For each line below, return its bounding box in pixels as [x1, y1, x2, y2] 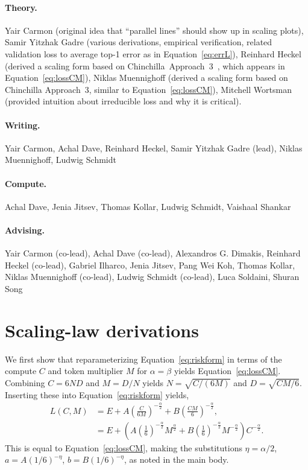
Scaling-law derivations [5, 317, 199, 342]
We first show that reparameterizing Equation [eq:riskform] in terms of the [5, 352, 282, 365]
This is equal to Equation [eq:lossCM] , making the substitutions [5, 441, 242, 454]
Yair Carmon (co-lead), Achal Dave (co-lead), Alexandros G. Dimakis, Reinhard [5, 247, 301, 259]
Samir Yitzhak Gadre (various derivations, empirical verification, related [5, 36, 272, 48]
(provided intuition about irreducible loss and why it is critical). [5, 95, 242, 107]
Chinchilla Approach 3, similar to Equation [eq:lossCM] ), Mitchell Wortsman [5, 83, 292, 95]
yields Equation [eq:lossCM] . [174, 364, 281, 377]
